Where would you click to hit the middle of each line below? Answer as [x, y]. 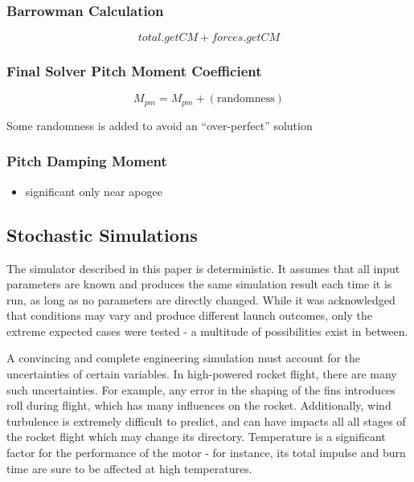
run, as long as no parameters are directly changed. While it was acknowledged [201, 299]
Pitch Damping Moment [87, 161]
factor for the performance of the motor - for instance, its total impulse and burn [206, 453]
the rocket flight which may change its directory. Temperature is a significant [196, 437]
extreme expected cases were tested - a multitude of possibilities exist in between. [207, 331]
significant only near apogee [94, 191]
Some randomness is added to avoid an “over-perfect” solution [160, 125]
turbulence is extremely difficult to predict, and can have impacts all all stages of [206, 421]
